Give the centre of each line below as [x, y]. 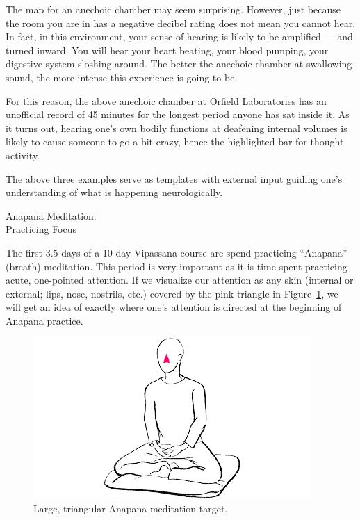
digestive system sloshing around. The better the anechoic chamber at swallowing [179, 64]
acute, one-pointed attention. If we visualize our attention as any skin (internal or [180, 280]
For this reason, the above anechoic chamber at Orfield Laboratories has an [166, 100]
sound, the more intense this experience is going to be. [122, 77]
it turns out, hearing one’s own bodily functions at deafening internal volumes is [177, 128]
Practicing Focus [41, 229]
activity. [23, 155]
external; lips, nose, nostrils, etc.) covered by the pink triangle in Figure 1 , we [172, 293]
